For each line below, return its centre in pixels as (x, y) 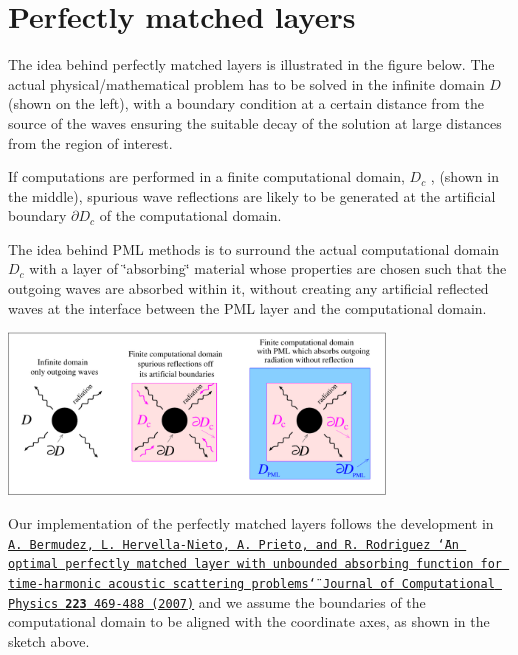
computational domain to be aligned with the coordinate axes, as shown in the (249, 621)
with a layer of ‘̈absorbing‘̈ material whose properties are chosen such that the (268, 268)
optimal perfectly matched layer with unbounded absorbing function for (255, 564)
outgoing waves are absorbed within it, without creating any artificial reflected (248, 288)
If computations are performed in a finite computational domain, (206, 176)
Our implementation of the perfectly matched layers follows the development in (251, 523)
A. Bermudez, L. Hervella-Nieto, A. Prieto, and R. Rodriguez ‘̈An (234, 544)
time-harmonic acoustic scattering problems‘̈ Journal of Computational (251, 583)
